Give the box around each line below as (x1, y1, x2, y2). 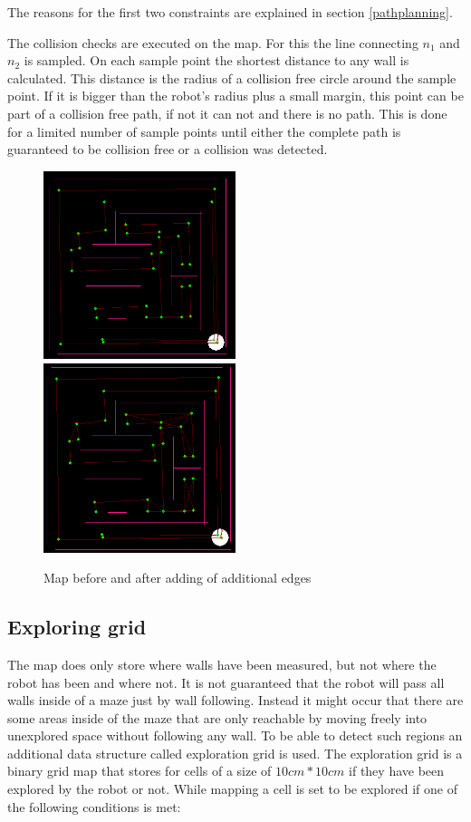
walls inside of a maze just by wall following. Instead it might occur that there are (7, 691, 464, 710)
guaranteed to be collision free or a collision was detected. (7, 140, 328, 159)
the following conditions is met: (7, 797, 181, 816)
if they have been (349, 761, 445, 780)
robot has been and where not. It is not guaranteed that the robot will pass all (7, 672, 445, 691)
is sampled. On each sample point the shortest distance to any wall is (24, 51, 409, 70)
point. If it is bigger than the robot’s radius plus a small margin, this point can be (7, 86, 464, 105)
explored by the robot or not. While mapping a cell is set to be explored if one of (7, 779, 457, 798)
